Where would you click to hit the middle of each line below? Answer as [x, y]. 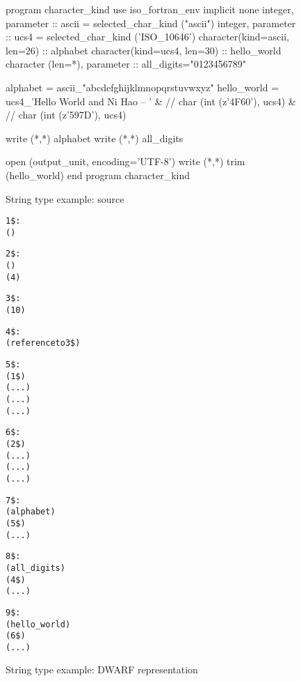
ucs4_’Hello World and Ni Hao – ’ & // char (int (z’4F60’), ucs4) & [151, 101]
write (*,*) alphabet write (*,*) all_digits [95, 138]
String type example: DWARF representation [102, 669]
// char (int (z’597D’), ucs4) [66, 115]
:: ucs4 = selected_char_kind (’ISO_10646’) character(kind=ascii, [147, 37]
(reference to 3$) [43, 343]
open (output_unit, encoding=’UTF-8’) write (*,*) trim [125, 161]
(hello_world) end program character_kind [98, 175]
